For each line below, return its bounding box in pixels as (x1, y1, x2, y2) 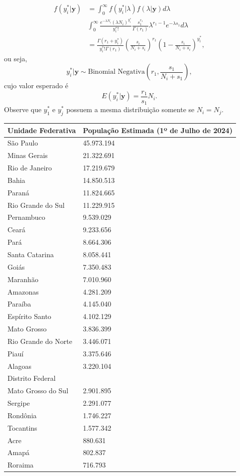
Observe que (4, 104, 42, 115)
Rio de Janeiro (7, 162, 52, 173)
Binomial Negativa (88, 68, 145, 76)
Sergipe (7, 398, 30, 408)
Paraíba (7, 299, 31, 309)
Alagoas (7, 360, 31, 371)
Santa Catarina (7, 249, 54, 259)
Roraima (7, 460, 34, 470)
